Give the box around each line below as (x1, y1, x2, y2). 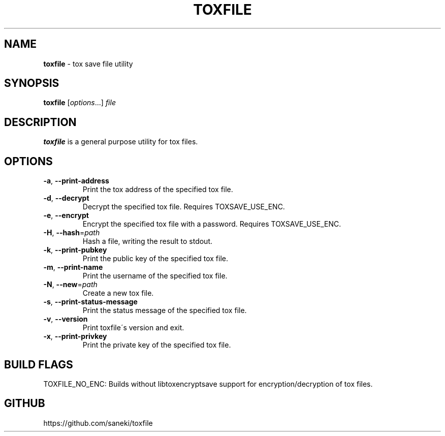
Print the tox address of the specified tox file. (82, 185, 233, 194)
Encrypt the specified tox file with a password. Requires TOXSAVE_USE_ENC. (82, 220, 341, 229)
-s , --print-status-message (43, 297, 138, 306)
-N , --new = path (43, 280, 98, 289)
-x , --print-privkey (43, 332, 107, 341)
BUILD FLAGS (4, 358, 73, 371)
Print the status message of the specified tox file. (82, 306, 247, 315)
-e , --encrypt (43, 211, 89, 220)
